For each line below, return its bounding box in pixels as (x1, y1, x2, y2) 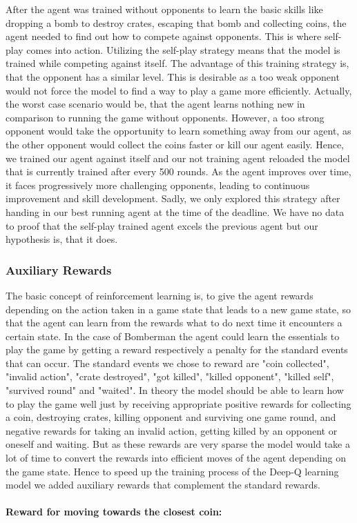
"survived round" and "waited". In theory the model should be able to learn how (6, 383, 344, 397)
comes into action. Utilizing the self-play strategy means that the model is (26, 42, 340, 57)
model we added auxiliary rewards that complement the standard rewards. (6, 477, 320, 492)
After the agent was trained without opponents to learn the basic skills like (6, 2, 323, 16)
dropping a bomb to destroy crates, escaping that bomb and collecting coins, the (6, 15, 347, 30)
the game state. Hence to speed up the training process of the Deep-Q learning (6, 464, 339, 478)
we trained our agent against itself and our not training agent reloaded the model (6, 150, 350, 165)
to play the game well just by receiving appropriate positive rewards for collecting (6, 396, 351, 411)
